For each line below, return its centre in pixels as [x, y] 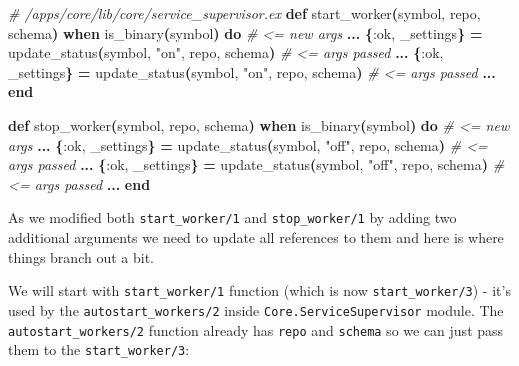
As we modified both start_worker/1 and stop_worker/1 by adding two [232, 217]
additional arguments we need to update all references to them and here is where [256, 237]
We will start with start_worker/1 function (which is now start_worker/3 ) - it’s [259, 290]
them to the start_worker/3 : [99, 349]
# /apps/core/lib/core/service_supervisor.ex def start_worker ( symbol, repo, [244, 13]
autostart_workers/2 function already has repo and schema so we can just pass [256, 329]
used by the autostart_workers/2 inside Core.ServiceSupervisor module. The [256, 309]
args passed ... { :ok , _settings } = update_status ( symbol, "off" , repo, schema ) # [256, 164]
